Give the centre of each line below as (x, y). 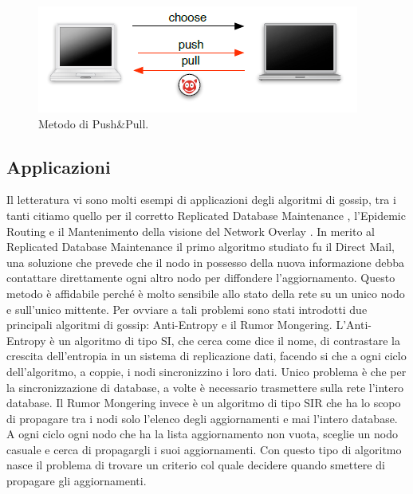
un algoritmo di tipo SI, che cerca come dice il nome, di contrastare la (229, 340)
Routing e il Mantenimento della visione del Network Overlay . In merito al (191, 231)
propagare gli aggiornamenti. (77, 481)
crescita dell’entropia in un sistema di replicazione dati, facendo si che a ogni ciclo (206, 356)
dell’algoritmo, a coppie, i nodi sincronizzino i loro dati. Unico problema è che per (206, 371)
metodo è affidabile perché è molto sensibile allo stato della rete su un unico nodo (206, 293)
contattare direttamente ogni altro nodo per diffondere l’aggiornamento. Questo (201, 278)
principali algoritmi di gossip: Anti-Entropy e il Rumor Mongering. (169, 325)
